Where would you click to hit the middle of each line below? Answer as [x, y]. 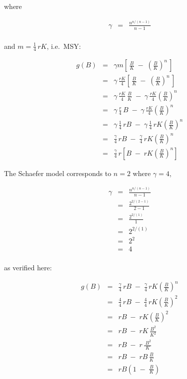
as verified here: [28, 268]
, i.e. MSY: [64, 46]
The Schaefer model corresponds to [58, 173]
